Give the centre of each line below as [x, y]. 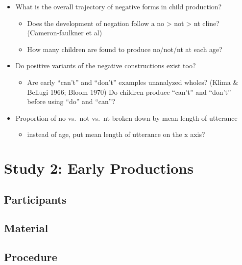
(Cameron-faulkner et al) [65, 33]
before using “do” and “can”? [71, 101]
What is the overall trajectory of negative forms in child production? [119, 6]
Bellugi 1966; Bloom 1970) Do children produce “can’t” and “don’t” [129, 92]
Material [26, 228]
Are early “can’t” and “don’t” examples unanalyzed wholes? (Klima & [133, 82]
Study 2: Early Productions [99, 168]
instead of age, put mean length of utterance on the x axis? [116, 134]
